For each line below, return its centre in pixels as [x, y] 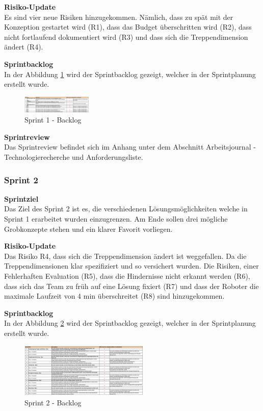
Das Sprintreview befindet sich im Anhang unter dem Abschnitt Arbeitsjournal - [130, 147]
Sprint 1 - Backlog [53, 120]
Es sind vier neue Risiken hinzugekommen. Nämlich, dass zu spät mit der [119, 17]
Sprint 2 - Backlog [53, 402]
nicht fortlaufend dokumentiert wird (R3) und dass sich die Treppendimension [126, 37]
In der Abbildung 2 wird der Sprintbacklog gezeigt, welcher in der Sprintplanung [130, 323]
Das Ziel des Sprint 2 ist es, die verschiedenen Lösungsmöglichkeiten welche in [126, 209]
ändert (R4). [24, 47]
